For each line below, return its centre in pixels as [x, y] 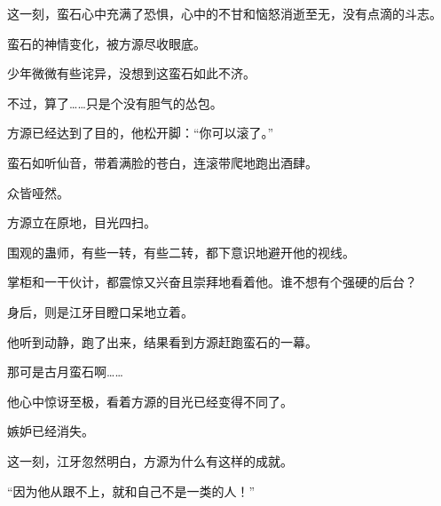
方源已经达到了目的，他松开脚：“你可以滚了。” [141, 133]
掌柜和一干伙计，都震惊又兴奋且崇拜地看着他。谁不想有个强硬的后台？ [212, 282]
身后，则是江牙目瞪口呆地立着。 [100, 311]
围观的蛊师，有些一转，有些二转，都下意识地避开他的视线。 [181, 252]
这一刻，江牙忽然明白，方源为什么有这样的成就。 [150, 460]
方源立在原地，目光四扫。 [82, 222]
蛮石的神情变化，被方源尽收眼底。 [106, 43]
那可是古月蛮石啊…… [65, 372]
